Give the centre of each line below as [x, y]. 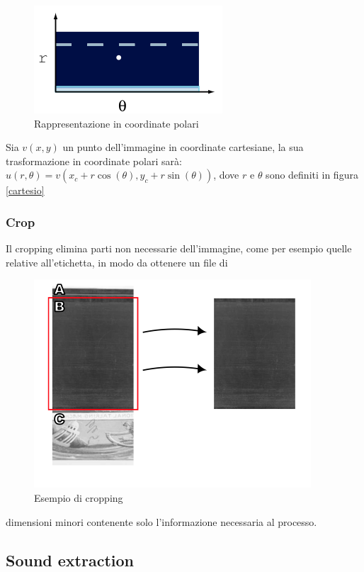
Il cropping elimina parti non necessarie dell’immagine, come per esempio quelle [179, 248]
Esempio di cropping [79, 497]
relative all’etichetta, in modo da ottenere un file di [117, 262]
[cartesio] [25, 190]
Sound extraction [70, 560]
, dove [226, 175]
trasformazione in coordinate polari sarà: [94, 161]
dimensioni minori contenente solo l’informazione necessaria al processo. [161, 521]
